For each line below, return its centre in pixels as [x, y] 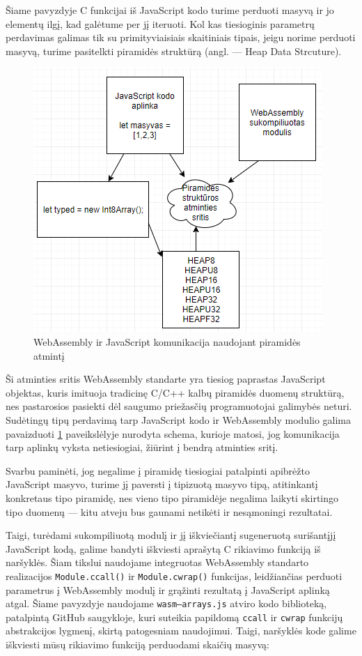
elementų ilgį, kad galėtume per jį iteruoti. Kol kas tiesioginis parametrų [160, 23]
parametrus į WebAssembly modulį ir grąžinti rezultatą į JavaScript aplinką [168, 589]
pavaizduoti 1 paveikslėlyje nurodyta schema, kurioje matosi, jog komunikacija [173, 433]
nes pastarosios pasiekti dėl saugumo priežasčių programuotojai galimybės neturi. [179, 406]
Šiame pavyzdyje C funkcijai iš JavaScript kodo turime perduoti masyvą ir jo [170, 10]
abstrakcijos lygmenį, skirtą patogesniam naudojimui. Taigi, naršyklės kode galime [181, 631]
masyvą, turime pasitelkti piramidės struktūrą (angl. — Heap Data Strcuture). [174, 51]
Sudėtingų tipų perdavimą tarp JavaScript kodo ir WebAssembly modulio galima [179, 419]
